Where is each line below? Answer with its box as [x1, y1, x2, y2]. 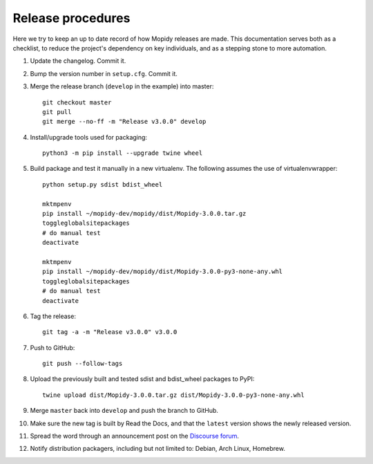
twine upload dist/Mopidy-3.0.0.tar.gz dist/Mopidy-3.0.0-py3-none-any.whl [42, 391, 305, 399]
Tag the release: [30, 312, 76, 320]
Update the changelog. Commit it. [30, 57, 126, 65]
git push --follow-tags [42, 360, 123, 368]
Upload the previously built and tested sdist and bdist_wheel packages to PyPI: [30, 375, 255, 383]
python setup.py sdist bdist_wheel [42, 180, 163, 188]
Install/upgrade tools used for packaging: [30, 133, 148, 141]
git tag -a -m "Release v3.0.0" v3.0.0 [42, 328, 178, 336]
